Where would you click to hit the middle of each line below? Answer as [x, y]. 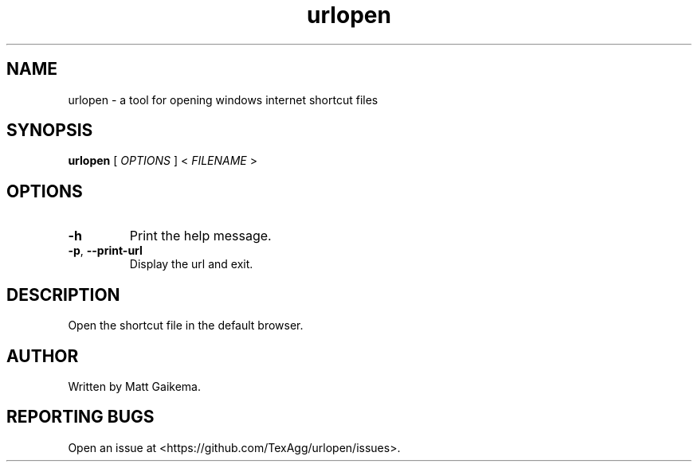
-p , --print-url [105, 251]
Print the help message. [200, 236]
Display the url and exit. [191, 264]
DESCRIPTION [63, 294]
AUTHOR [43, 356]
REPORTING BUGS [80, 417]
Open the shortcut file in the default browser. [186, 326]
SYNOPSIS [50, 131]
